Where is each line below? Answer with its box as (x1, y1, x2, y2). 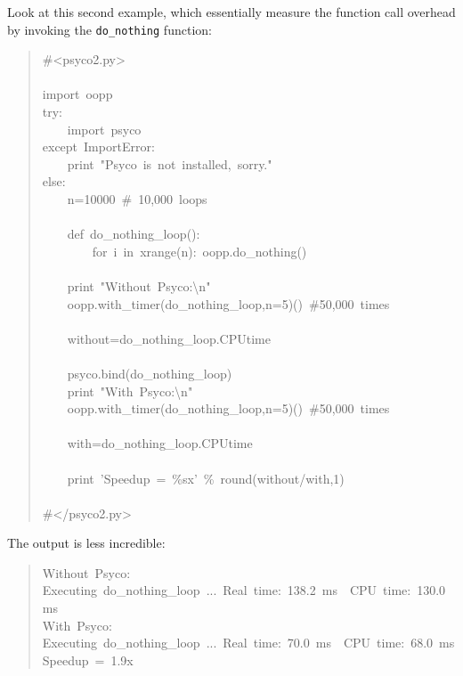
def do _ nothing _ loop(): (67, 224, 200, 243)
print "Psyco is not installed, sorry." (67, 154, 272, 173)
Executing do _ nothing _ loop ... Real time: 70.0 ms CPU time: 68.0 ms (42, 633, 455, 652)
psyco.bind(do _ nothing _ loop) (67, 363, 232, 382)
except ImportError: (42, 137, 155, 156)
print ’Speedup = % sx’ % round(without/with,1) (67, 468, 345, 487)
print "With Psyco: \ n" (67, 381, 193, 400)
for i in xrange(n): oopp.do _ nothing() (92, 241, 307, 260)
